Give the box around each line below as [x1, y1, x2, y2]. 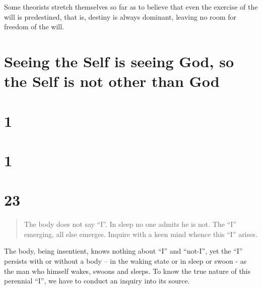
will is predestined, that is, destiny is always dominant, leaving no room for [4, 11, 237, 22]
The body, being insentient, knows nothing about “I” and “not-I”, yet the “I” [4, 246, 243, 256]
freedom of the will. [4, 21, 64, 32]
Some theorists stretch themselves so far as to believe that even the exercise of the [4, 2, 258, 12]
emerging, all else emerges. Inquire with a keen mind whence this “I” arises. [24, 228, 257, 239]
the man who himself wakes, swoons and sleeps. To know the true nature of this [4, 265, 251, 276]
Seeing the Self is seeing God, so [4, 51, 234, 71]
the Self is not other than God [4, 71, 220, 91]
